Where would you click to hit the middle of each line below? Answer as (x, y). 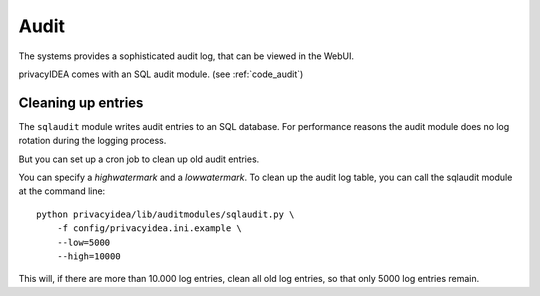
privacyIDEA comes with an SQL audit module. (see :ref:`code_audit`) (161, 74)
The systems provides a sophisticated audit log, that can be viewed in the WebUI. (186, 56)
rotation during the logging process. (92, 141)
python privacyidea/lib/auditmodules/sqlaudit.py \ (165, 214)
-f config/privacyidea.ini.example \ (149, 228)
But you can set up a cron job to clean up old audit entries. (139, 159)
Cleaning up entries (81, 102)
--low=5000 (83, 242)
